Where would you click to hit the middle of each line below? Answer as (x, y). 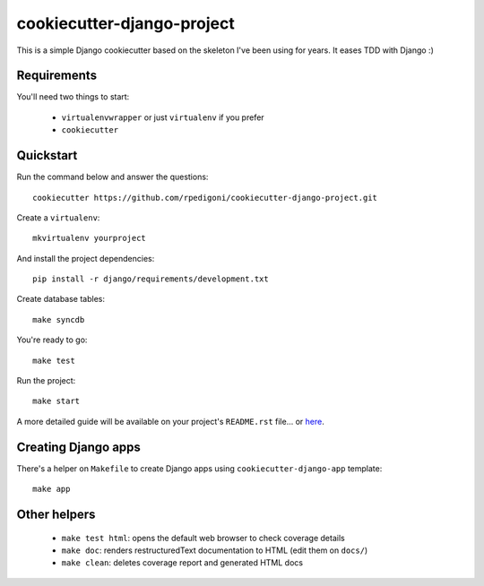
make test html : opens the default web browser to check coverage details (203, 538)
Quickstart (47, 155)
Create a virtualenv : (58, 217)
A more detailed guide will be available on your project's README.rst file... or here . (170, 421)
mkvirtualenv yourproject (90, 238)
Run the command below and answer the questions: (112, 177)
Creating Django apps (78, 447)
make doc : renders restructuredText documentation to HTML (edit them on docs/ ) (215, 550)
